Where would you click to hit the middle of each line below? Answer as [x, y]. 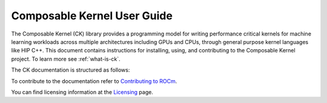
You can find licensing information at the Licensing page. [82, 92]
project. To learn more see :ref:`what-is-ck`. [66, 59]
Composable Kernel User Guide [92, 16]
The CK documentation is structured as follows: [71, 70]
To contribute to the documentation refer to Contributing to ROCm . [94, 81]
